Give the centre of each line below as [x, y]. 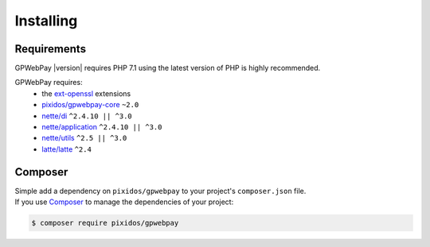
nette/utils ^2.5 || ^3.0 [84, 138]
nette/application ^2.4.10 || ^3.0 [102, 127]
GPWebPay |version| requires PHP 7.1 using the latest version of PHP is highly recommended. [168, 68]
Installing [46, 21]
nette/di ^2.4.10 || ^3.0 [87, 116]
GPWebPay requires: [49, 83]
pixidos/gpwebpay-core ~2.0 [90, 105]
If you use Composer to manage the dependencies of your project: [124, 202]
